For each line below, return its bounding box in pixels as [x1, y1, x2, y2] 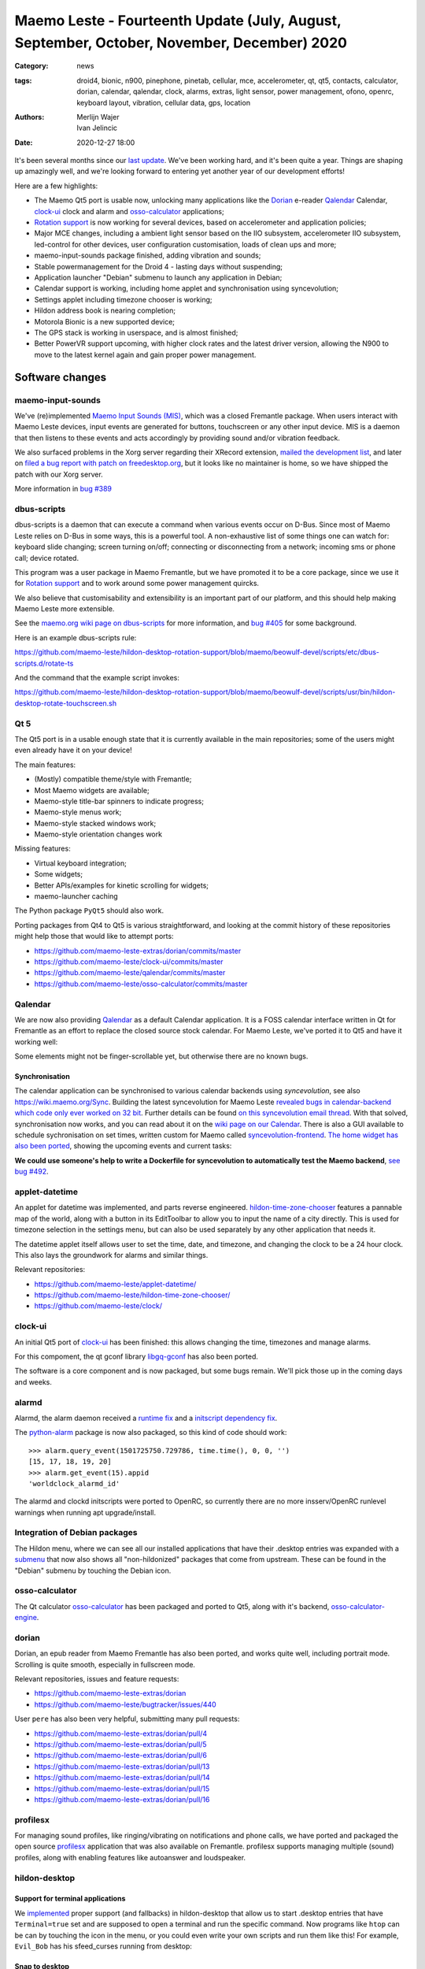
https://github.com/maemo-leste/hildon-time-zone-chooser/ [34, 1290, 231, 1300]
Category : [14, 61, 49, 71]
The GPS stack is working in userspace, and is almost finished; [34, 328, 238, 337]
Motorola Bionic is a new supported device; [34, 317, 176, 326]
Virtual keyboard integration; [34, 858, 128, 868]
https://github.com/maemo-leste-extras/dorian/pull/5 [34, 1740, 208, 1748]
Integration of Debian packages [14, 1527, 138, 1538]
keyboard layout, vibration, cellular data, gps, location [76, 98, 251, 107]
